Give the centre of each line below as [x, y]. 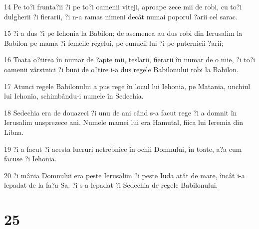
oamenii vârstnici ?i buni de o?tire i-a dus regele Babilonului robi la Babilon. [121, 69]
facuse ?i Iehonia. [30, 159]
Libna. [14, 132]
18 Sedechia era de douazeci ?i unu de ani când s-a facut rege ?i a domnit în [121, 112]
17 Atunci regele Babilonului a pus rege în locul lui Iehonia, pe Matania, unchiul [127, 86]
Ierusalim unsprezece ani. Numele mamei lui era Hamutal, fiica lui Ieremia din [124, 122]
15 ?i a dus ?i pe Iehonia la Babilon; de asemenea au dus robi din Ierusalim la [123, 33]
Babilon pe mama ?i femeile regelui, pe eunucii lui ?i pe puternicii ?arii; [114, 43]
